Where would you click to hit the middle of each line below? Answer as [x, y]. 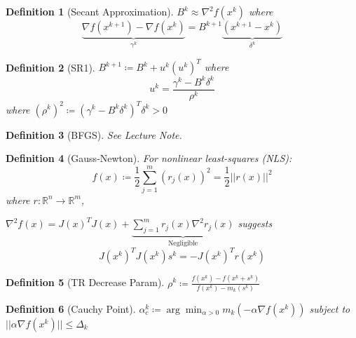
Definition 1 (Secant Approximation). [90, 11]
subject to [330, 308]
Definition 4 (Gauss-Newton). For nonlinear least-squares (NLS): [149, 158]
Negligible [183, 244]
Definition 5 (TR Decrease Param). [85, 282]
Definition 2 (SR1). [50, 67]
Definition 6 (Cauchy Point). [71, 308]
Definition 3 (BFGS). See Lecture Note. [94, 134]
